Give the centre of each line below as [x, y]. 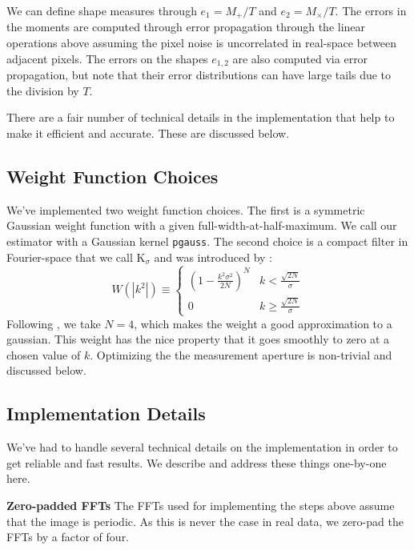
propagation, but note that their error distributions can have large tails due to [199, 75]
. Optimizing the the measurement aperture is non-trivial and [241, 354]
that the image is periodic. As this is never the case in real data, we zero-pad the [205, 521]
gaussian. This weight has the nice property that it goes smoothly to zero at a [198, 339]
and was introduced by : [213, 257]
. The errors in [371, 10]
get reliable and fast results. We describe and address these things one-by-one [197, 462]
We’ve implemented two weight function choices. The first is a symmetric [186, 209]
